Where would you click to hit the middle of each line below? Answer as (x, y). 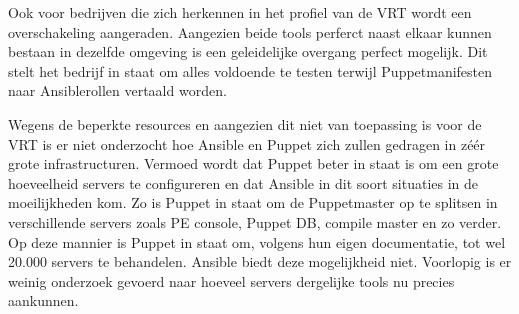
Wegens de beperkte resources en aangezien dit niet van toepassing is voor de (245, 123)
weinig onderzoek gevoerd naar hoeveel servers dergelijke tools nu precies (231, 280)
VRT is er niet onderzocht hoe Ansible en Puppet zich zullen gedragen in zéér (247, 143)
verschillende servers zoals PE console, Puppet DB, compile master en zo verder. (255, 221)
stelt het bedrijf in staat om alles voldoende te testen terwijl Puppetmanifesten (250, 70)
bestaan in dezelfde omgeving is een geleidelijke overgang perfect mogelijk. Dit (248, 51)
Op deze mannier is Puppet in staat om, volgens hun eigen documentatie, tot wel (257, 241)
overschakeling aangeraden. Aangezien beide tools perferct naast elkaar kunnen (250, 31)
